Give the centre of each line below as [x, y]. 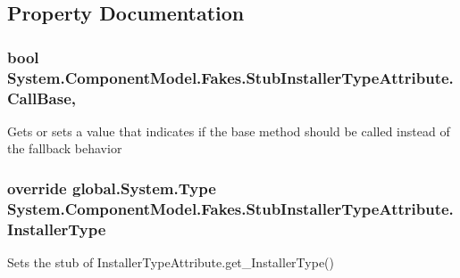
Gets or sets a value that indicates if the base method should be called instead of [229, 131]
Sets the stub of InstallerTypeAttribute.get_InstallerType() [171, 262]
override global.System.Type [112, 188]
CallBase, [42, 98]
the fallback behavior [65, 148]
